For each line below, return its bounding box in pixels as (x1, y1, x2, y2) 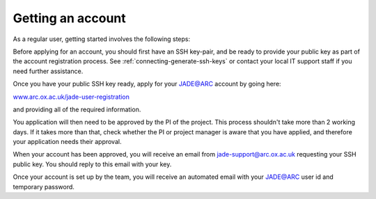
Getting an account (13, 10, 127, 26)
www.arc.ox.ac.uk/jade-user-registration (13, 93, 130, 101)
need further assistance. (13, 67, 84, 75)
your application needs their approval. (13, 138, 122, 146)
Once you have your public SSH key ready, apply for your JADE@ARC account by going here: (13, 80, 281, 88)
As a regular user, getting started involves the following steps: (13, 35, 191, 43)
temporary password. (13, 182, 75, 191)
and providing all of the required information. (13, 105, 141, 113)
